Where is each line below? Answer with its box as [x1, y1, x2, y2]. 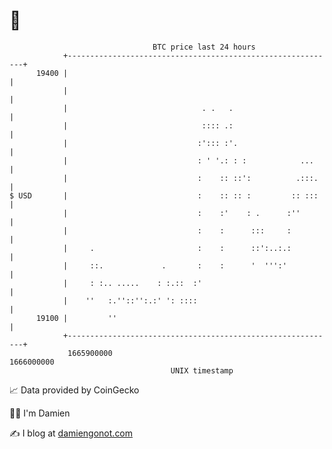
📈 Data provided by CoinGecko [9, 384, 140, 396]
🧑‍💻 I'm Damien [9, 407, 71, 419]
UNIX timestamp [170, 365, 234, 376]
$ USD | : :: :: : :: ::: [9, 190, 319, 201]
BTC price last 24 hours [152, 42, 256, 52]
